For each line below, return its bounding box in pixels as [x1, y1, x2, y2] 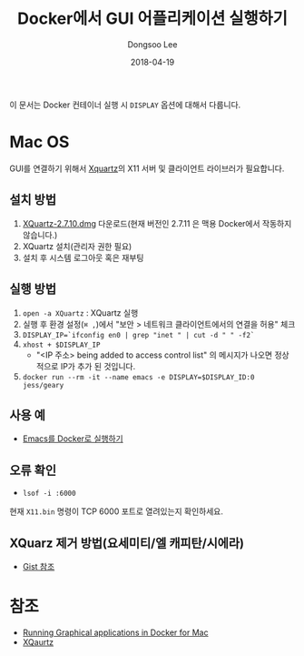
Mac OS [9, 132, 70, 153]
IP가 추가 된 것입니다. [60, 360, 136, 371]
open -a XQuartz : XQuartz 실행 [22, 307, 139, 318]
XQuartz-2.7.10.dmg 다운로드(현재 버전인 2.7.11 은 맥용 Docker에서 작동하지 [22, 217, 292, 228]
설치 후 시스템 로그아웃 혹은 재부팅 [22, 252, 144, 263]
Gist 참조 [22, 560, 55, 571]
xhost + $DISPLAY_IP [22, 340, 101, 349]
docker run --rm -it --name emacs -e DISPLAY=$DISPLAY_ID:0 [22, 372, 255, 382]
